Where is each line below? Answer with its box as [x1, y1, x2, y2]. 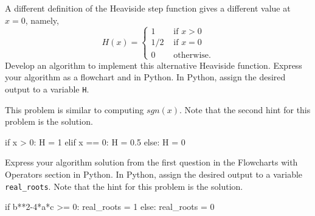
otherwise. [173, 51, 211, 60]
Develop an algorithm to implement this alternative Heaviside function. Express [5, 58, 302, 71]
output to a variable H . [5, 82, 89, 95]
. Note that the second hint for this [179, 103, 311, 116]
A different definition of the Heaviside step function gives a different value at [5, 2, 291, 14]
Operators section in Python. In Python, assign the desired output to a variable [5, 168, 303, 180]
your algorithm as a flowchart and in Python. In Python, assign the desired [5, 71, 286, 83]
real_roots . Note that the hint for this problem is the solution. [5, 179, 243, 192]
